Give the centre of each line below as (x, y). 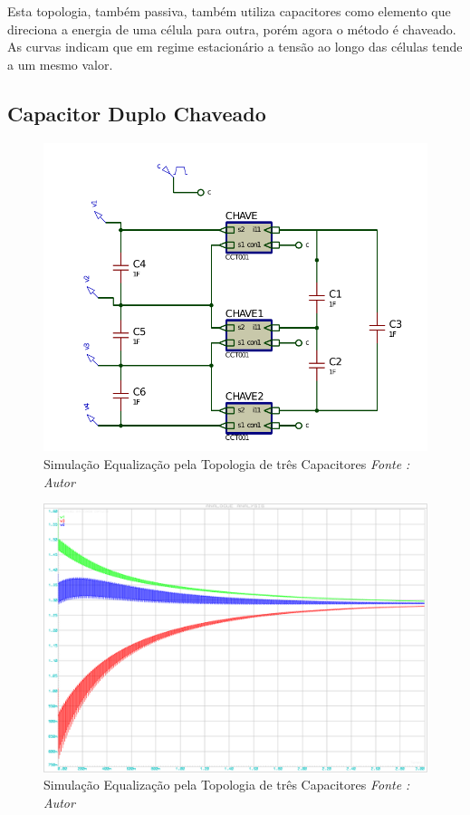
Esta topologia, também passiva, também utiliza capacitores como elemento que (229, 11)
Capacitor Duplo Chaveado (137, 113)
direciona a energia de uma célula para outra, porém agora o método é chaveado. (232, 29)
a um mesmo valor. (60, 64)
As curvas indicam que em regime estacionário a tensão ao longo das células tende (235, 47)
